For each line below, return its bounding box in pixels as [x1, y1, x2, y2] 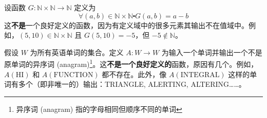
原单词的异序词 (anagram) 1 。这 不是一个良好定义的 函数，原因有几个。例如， [4, 57, 258, 69]
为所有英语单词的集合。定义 [30, 46, 124, 57]
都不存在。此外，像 [102, 68, 167, 79]
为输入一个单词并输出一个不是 [161, 46, 262, 57]
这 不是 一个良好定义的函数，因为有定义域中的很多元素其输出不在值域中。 [4, 19, 249, 30]
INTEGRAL [180, 71, 220, 79]
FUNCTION [53, 71, 93, 79]
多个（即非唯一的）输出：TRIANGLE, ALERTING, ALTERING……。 [18, 79, 246, 89]
